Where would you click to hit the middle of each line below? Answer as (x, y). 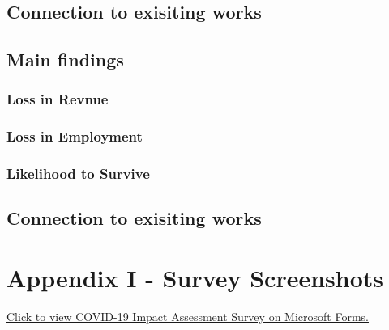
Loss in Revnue (58, 99)
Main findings (65, 59)
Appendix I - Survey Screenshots (195, 278)
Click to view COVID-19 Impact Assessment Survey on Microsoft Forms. (188, 316)
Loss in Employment (75, 136)
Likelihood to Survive (78, 173)
